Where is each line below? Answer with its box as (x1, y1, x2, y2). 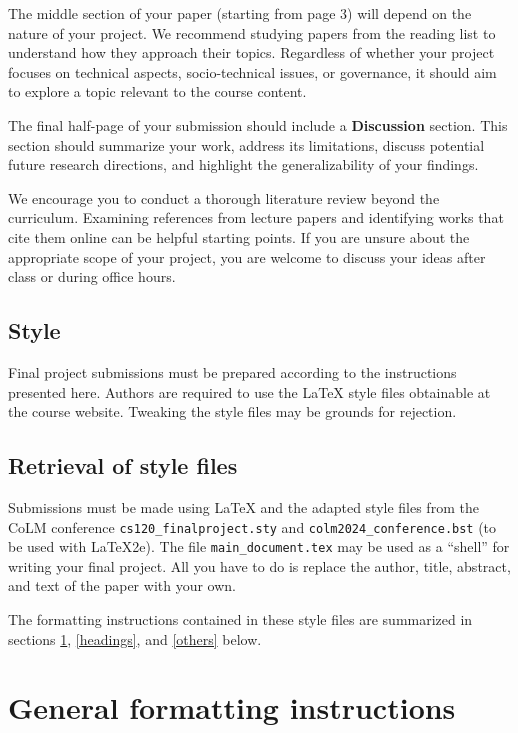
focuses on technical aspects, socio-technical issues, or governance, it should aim (8, 61, 497, 82)
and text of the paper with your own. (8, 575, 236, 596)
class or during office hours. (8, 266, 176, 287)
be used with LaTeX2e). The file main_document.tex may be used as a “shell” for (8, 536, 510, 557)
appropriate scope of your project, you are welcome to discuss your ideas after (8, 246, 486, 267)
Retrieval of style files (8, 450, 238, 481)
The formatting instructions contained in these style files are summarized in (8, 609, 473, 629)
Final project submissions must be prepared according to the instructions (8, 361, 457, 382)
